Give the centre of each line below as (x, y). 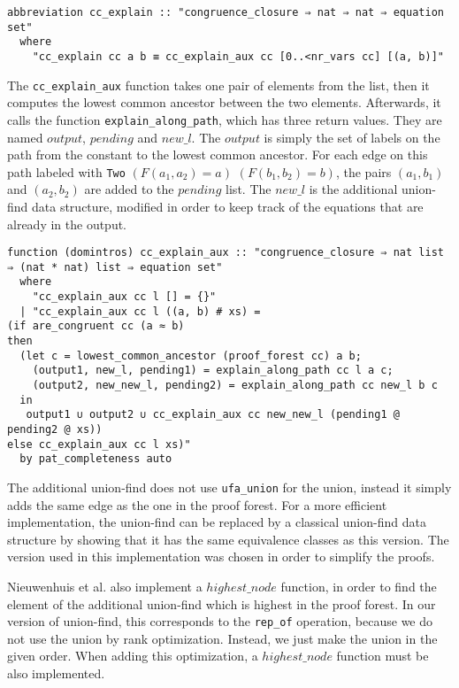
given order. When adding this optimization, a (133, 656)
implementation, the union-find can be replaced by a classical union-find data (217, 522)
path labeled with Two (66, 171)
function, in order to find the (359, 587)
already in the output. (67, 224)
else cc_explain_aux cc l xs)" (99, 444)
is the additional (353, 189)
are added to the (129, 189)
